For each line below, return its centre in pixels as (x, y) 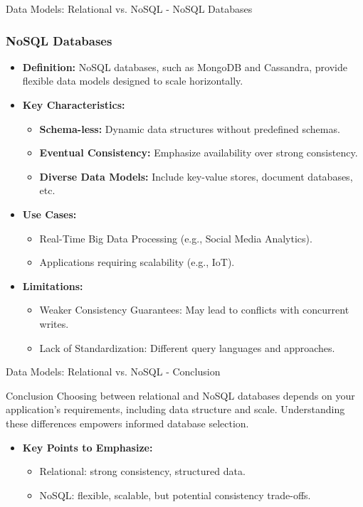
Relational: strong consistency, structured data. (142, 471)
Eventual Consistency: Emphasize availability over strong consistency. (199, 153)
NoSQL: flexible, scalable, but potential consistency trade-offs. (175, 495)
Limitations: (53, 285)
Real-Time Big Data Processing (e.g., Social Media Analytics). (176, 238)
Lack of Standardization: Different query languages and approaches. (187, 347)
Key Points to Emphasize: (88, 447)
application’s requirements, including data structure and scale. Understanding (175, 409)
